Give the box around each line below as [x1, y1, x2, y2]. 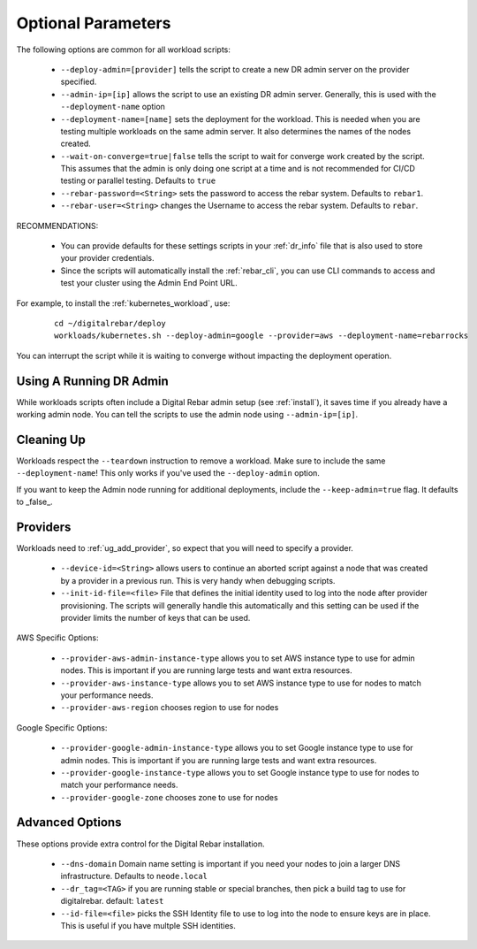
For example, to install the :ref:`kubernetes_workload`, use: [16, 297, 231, 309]
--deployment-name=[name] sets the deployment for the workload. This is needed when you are [60, 113, 420, 124]
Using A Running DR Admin [16, 373, 170, 388]
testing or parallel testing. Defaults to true [60, 175, 216, 186]
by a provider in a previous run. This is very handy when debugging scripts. [60, 575, 336, 585]
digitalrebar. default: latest [60, 896, 164, 907]
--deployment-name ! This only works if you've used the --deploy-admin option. [16, 468, 320, 478]
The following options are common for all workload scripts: [16, 44, 231, 55]
